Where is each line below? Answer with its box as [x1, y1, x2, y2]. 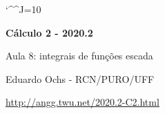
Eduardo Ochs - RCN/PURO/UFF [6, 71, 155, 86]
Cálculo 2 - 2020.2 [6, 25, 93, 39]
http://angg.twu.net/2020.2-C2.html [6, 95, 159, 109]
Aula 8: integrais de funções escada [6, 48, 153, 63]
